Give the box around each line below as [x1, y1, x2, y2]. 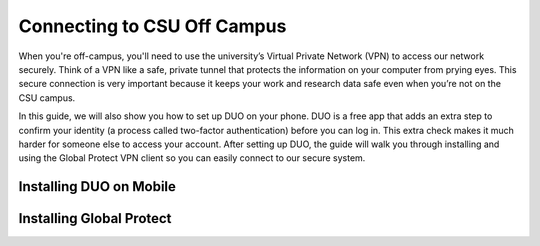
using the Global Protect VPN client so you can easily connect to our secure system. [18, 152, 366, 164]
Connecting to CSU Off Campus [18, 15, 287, 37]
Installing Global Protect [18, 210, 172, 227]
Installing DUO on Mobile [18, 178, 177, 195]
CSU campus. [18, 91, 76, 104]
